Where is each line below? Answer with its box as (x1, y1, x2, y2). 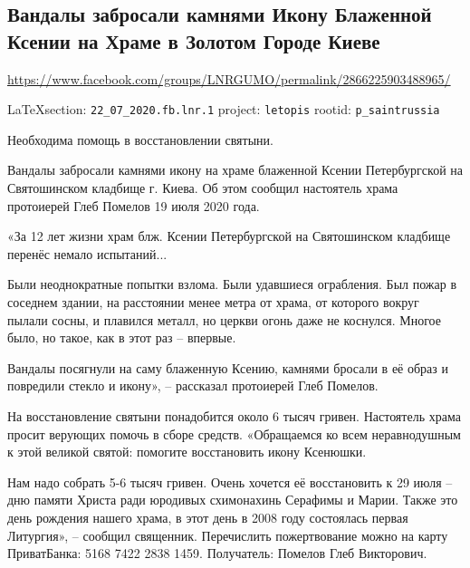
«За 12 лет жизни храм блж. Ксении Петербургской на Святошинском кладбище (7, 226, 451, 245)
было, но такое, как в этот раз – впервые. (7, 328, 236, 347)
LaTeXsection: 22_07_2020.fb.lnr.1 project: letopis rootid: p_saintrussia (7, 100, 440, 119)
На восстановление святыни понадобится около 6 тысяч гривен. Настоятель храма (7, 406, 461, 425)
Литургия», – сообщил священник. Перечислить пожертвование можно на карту (7, 525, 448, 544)
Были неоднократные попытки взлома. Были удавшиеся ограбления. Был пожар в (7, 274, 457, 294)
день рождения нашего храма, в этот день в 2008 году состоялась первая (7, 507, 408, 526)
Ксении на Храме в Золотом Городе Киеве (7, 26, 380, 54)
